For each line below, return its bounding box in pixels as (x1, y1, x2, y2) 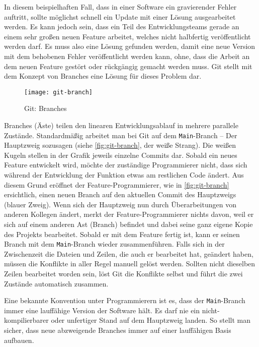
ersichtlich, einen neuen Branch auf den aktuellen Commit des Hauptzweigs (4, 189, 236, 200)
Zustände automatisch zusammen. (4, 278, 109, 288)
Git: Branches (24, 103, 67, 113)
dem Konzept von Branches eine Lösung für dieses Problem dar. (4, 71, 202, 81)
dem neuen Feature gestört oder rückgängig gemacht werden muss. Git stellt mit (4, 61, 252, 71)
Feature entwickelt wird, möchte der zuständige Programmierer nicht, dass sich (4, 159, 247, 170)
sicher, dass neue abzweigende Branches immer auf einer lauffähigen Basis (4, 325, 231, 335)
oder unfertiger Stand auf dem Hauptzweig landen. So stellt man (51, 315, 250, 325)
